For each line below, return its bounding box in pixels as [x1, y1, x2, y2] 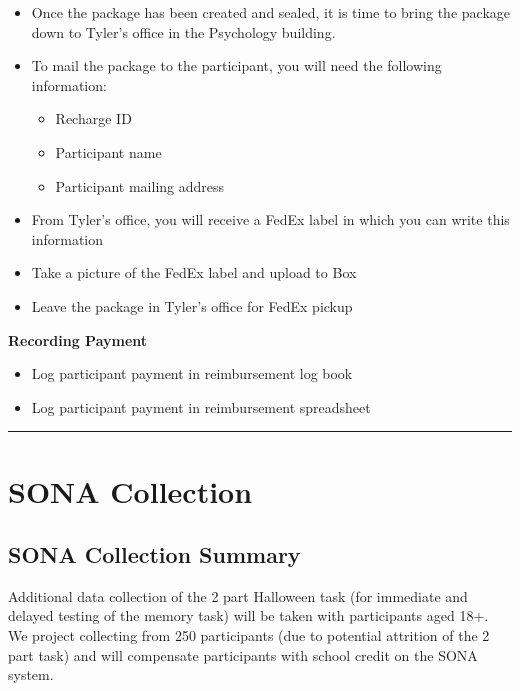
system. [8, 664, 54, 685]
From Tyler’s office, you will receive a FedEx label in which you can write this [31, 209, 510, 230]
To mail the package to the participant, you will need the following [31, 55, 442, 76]
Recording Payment [8, 329, 148, 350]
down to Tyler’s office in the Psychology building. [31, 21, 336, 42]
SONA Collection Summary [8, 539, 301, 570]
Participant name [55, 141, 162, 162]
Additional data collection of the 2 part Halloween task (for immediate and [8, 585, 468, 606]
